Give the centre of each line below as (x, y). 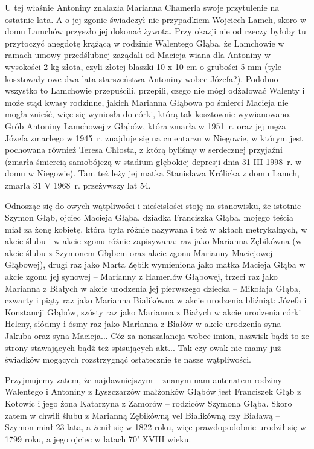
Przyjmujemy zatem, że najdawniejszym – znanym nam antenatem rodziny (143, 379)
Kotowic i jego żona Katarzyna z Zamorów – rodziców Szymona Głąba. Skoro (149, 403)
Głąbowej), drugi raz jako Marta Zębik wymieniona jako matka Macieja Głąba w (155, 264)
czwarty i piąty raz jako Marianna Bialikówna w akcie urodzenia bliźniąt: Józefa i (156, 300)
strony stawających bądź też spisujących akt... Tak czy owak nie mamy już (143, 347)
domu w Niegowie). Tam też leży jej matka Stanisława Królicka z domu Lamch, (152, 173)
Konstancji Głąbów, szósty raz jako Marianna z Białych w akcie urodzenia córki (153, 312)
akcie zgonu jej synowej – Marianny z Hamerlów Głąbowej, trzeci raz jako (141, 276)
